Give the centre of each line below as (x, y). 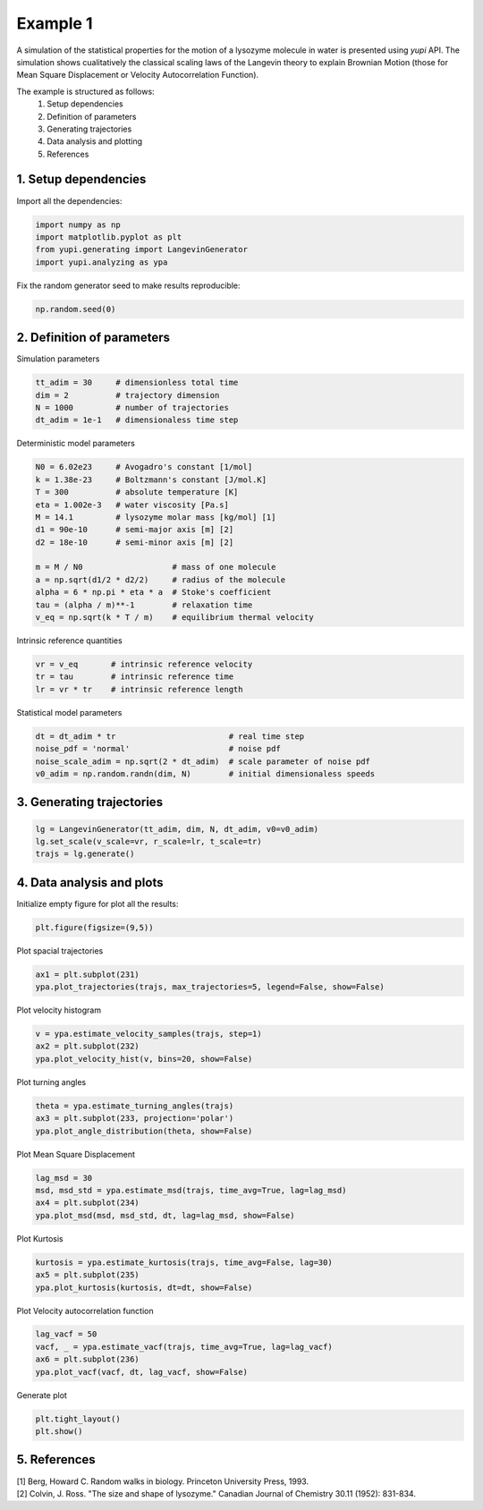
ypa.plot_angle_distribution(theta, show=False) (144, 1131)
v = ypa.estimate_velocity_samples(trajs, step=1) (149, 1034)
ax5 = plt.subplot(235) (88, 1275)
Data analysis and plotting (95, 141)
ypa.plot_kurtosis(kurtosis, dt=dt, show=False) (144, 1287)
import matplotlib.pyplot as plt (109, 237)
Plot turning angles (51, 1082)
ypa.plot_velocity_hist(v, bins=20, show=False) (144, 1059)
